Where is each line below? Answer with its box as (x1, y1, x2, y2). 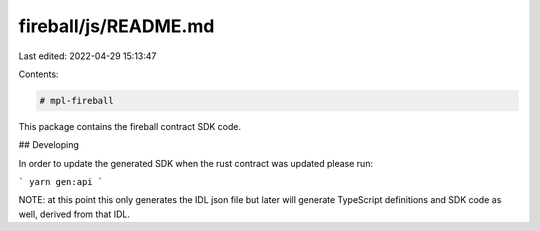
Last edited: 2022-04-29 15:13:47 (18, 50, 157, 62)
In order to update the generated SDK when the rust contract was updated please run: (18, 157, 374, 169)
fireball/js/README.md (18, 15, 215, 37)
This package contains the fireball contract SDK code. (18, 120, 242, 132)
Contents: (18, 68, 59, 80)
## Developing (18, 139, 80, 151)
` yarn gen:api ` (18, 176, 104, 188)
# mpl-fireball (39, 95, 114, 106)
